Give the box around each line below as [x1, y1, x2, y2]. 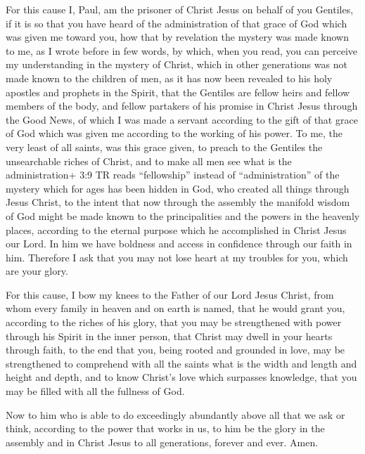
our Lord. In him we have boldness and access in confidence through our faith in [6, 236, 352, 251]
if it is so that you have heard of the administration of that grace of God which [6, 15, 347, 30]
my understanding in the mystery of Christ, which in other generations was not [6, 57, 347, 72]
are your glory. [6, 264, 68, 278]
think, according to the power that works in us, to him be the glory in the [6, 421, 325, 436]
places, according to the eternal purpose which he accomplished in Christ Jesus [6, 222, 347, 237]
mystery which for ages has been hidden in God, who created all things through [6, 181, 350, 195]
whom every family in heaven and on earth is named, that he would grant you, [6, 301, 345, 316]
